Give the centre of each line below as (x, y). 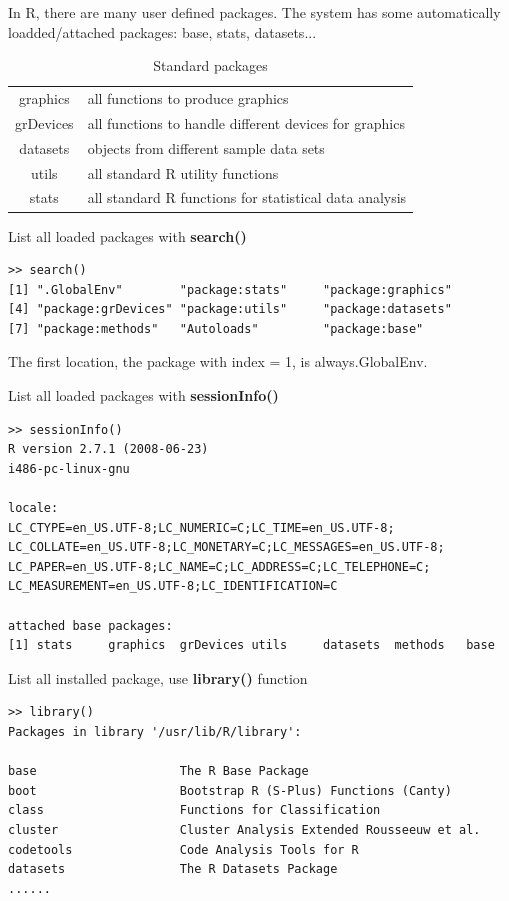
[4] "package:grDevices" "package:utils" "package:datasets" (230, 309)
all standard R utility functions (183, 172)
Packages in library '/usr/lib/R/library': (155, 731)
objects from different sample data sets (206, 147)
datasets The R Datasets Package (173, 869)
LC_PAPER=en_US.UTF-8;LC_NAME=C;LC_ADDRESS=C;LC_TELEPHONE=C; (219, 566)
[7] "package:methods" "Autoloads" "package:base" (216, 328)
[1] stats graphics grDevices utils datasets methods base (251, 645)
